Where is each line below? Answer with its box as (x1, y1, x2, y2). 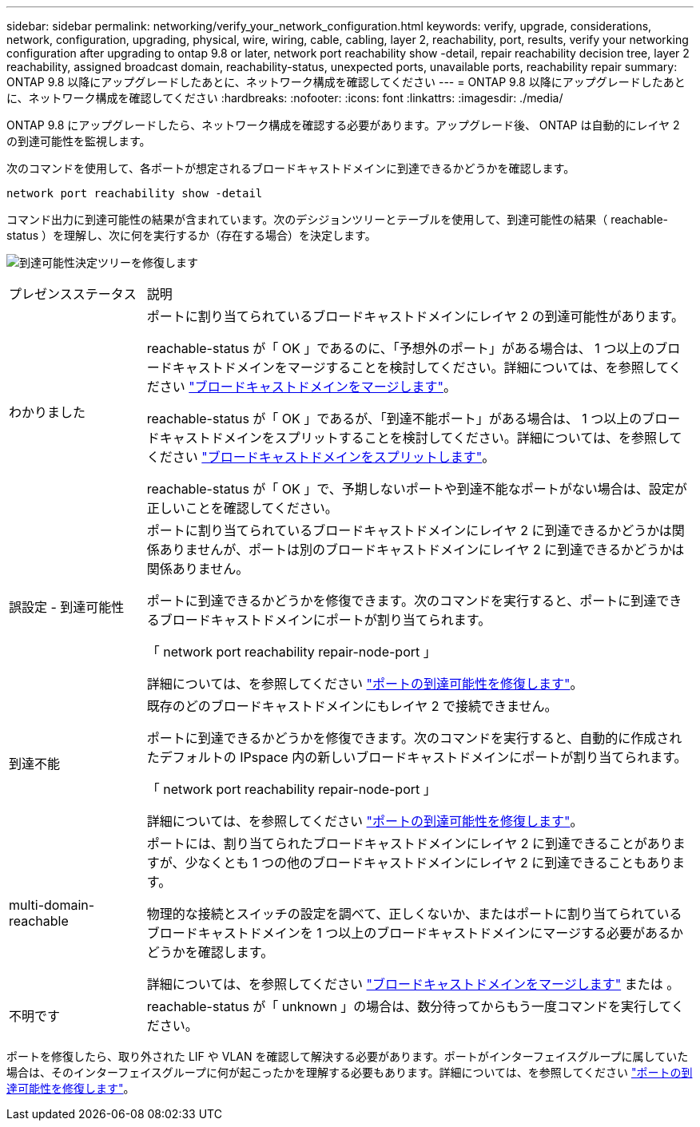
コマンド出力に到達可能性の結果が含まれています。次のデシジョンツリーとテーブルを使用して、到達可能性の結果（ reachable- (6, 212, 669, 226)
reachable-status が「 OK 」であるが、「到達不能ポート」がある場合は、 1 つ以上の (146, 411, 642, 427)
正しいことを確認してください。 (146, 500, 338, 516)
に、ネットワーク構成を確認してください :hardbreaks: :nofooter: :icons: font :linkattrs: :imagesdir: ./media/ (6, 91, 563, 105)
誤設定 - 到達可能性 (9, 599, 125, 615)
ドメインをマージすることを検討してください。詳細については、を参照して (223, 359, 669, 375)
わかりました (9, 404, 86, 420)
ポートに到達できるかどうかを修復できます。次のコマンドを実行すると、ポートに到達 (146, 593, 657, 609)
